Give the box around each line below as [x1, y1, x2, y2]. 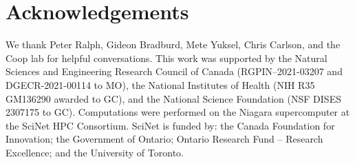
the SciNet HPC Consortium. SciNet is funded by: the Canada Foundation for [6, 118, 335, 132]
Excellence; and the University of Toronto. [6, 145, 184, 159]
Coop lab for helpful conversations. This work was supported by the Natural [6, 50, 327, 65]
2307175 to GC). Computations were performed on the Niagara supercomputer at [6, 105, 350, 119]
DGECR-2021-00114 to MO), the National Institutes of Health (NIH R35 [6, 77, 315, 92]
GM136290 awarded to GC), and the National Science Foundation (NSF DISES [6, 91, 341, 105]
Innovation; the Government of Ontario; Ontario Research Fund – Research [6, 132, 323, 146]
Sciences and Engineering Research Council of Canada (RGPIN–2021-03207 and [6, 64, 343, 79]
